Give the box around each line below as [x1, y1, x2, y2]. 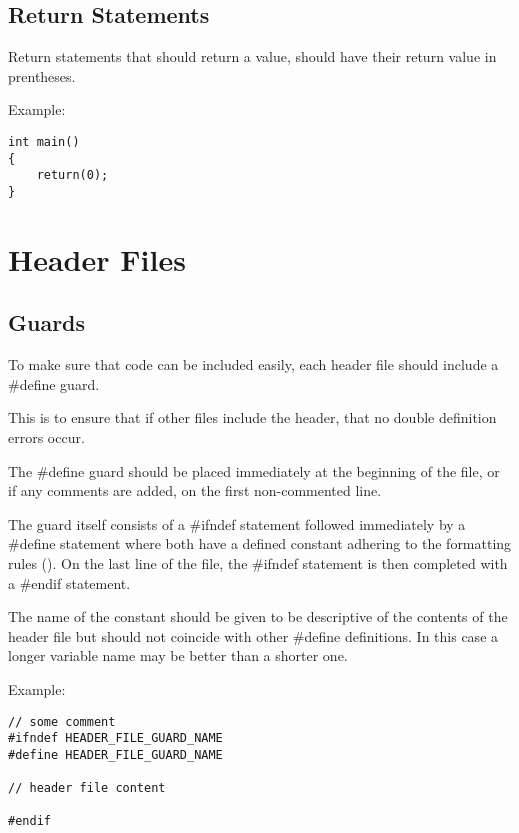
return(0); [36, 168, 109, 183]
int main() [8, 134, 80, 149]
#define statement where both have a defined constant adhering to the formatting [8, 533, 512, 554]
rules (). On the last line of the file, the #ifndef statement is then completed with [8, 552, 508, 573]
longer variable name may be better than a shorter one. [8, 645, 348, 666]
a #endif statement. [8, 572, 131, 593]
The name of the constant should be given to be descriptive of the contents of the [8, 606, 508, 627]
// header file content [8, 781, 166, 796]
